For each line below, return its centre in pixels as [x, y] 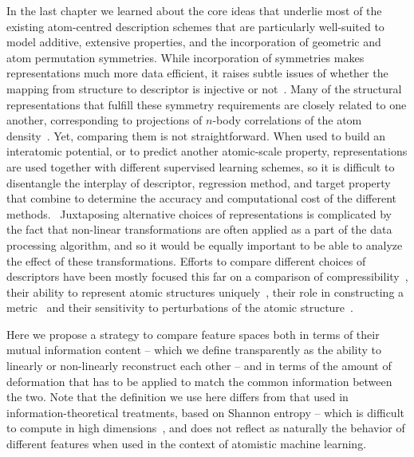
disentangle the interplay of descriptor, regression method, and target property [199, 182]
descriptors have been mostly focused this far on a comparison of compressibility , [207, 276]
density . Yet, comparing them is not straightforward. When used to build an [196, 135]
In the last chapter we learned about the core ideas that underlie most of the [194, 10]
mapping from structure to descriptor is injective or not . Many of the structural [204, 88]
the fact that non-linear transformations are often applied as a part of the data [199, 229]
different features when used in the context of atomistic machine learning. [187, 444]
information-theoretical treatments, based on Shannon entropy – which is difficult [205, 412]
